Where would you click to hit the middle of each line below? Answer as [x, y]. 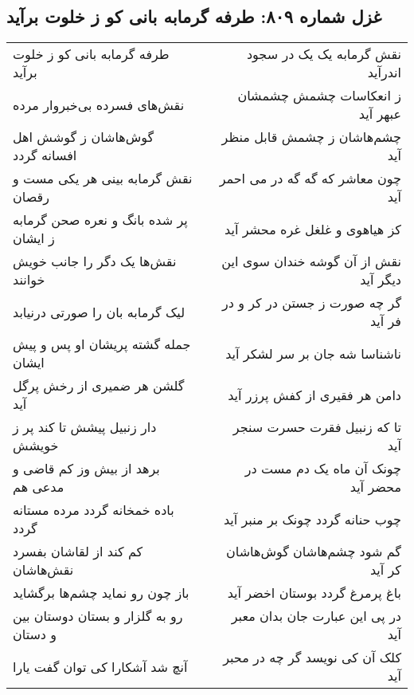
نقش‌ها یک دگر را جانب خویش [95, 261]
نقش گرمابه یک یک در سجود [324, 54]
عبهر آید [380, 114]
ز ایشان [34, 238]
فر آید [385, 321]
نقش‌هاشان [43, 570]
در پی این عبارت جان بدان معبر [316, 616]
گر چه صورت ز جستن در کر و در [312, 303]
